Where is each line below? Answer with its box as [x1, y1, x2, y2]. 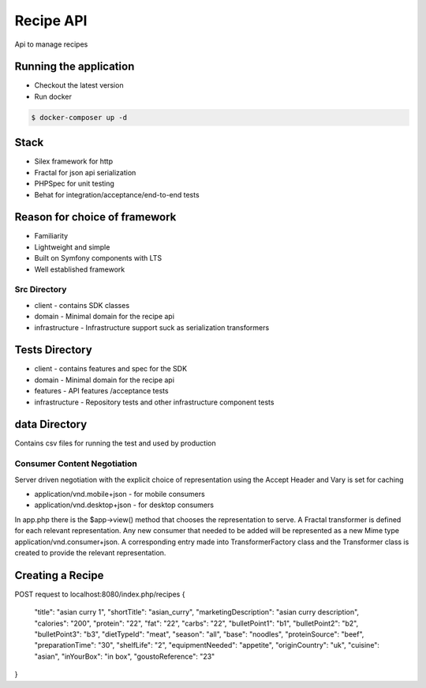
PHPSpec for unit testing [34, 179, 114, 189]
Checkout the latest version [34, 81, 124, 90]
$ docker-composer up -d [31, 113, 128, 122]
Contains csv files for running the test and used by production [14, 438, 216, 448]
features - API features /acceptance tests [34, 386, 169, 396]
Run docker [34, 92, 73, 101]
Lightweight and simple [34, 242, 110, 252]
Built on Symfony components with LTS [34, 254, 163, 263]
